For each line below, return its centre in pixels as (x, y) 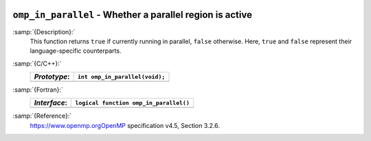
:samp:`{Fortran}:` (38, 90)
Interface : (51, 103)
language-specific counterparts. (76, 51)
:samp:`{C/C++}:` (37, 63)
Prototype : (52, 77)
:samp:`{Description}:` (44, 31)
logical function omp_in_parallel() (133, 103)
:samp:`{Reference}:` (42, 116)
